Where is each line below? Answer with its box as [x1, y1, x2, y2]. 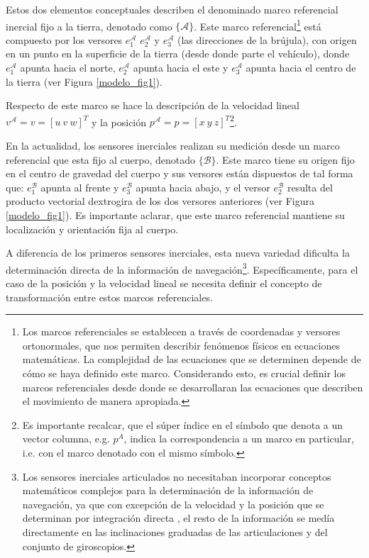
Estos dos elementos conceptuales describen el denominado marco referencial [6, 2, 338, 16]
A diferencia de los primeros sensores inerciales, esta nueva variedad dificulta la [6, 245, 350, 260]
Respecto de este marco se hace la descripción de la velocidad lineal [6, 98, 299, 113]
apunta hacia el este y [133, 60, 228, 75]
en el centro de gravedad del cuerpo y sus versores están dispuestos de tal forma [6, 166, 353, 181]
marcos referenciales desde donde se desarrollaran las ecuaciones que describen [22, 379, 363, 394]
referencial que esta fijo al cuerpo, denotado [6, 152, 195, 167]
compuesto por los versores [6, 32, 123, 47]
